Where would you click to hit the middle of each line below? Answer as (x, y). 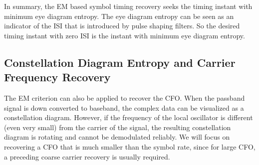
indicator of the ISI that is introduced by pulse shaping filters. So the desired (122, 26)
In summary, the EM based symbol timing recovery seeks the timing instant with (128, 6)
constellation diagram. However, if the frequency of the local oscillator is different (129, 117)
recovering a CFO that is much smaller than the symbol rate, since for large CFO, (130, 146)
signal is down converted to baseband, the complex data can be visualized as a (124, 107)
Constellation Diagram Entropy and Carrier (120, 62)
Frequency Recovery (57, 77)
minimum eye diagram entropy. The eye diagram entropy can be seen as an (119, 16)
